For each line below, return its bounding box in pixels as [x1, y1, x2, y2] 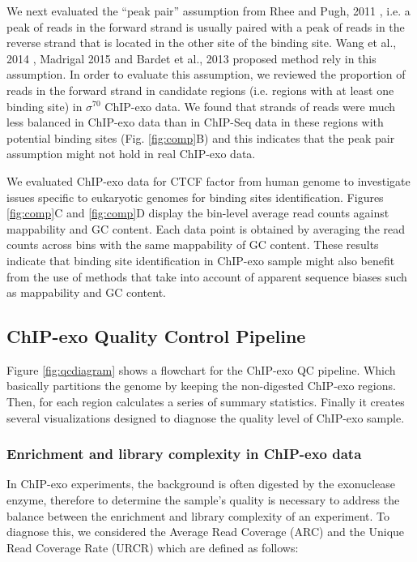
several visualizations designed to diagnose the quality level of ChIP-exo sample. [6, 409, 405, 426]
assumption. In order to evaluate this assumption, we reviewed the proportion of [6, 66, 406, 83]
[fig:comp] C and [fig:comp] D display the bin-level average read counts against [6, 204, 389, 221]
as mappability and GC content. [6, 284, 166, 301]
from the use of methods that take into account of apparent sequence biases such [6, 268, 407, 285]
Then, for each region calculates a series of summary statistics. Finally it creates [6, 393, 405, 410]
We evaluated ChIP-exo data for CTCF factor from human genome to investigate [6, 172, 411, 189]
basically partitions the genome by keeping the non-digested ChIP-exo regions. [6, 377, 396, 394]
